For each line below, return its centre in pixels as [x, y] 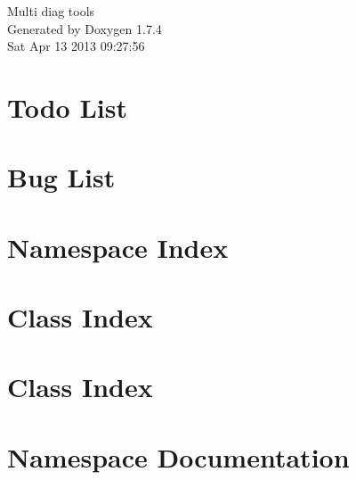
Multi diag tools [51, 11]
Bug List [61, 177]
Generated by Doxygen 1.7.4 [85, 28]
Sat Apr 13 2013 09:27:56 [76, 46]
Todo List [67, 107]
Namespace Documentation [178, 456]
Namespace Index [118, 247]
